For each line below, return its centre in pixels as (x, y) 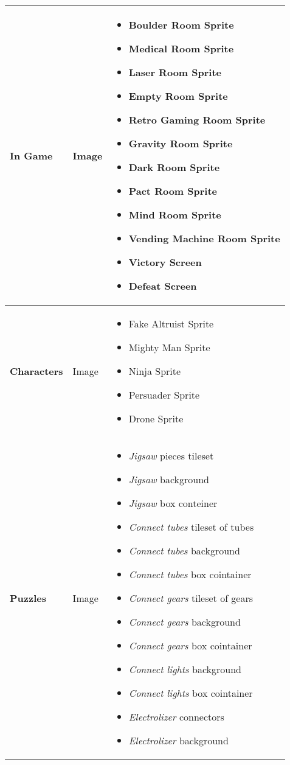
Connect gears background (185, 622)
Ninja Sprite (155, 371)
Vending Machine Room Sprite (204, 238)
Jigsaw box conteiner (173, 503)
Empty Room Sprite (178, 96)
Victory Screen (165, 262)
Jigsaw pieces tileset (171, 456)
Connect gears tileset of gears (191, 598)
